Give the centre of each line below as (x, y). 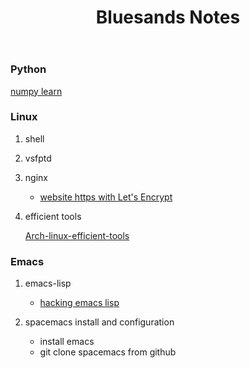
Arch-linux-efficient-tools (77, 235)
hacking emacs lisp (79, 303)
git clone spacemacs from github (108, 352)
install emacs (67, 342)
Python (28, 69)
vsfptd (38, 158)
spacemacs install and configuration (99, 322)
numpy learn (36, 91)
